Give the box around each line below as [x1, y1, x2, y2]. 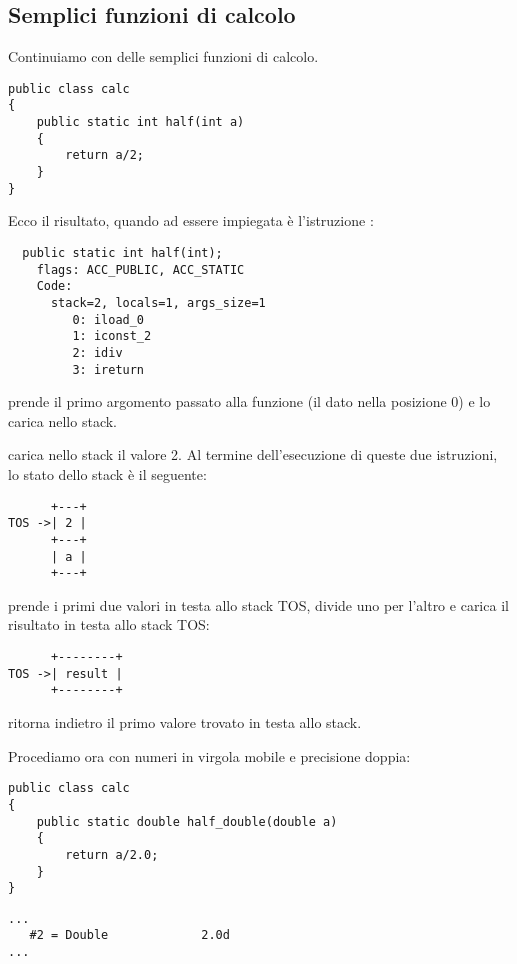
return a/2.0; [65, 847, 159, 862]
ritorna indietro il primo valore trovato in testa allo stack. [8, 712, 362, 733]
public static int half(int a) [36, 115, 245, 130]
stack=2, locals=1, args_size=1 [50, 295, 266, 310]
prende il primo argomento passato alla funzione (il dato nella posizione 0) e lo [8, 391, 491, 412]
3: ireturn [72, 362, 145, 377]
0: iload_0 [72, 312, 145, 327]
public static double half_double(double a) [36, 814, 338, 829]
